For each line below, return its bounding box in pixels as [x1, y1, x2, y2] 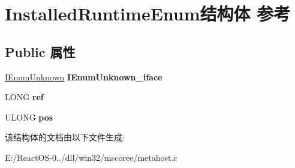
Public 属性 [5, 42, 76, 61]
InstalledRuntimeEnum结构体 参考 [5, 1, 291, 26]
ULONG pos [5, 110, 53, 123]
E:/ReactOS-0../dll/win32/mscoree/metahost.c [5, 151, 177, 163]
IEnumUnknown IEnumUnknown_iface [5, 70, 162, 83]
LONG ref [5, 91, 44, 103]
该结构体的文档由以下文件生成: [5, 131, 125, 143]
